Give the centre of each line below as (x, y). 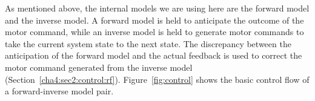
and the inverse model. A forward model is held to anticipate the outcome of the (154, 20)
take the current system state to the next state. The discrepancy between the (148, 43)
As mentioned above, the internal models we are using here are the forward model (157, 8)
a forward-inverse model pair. (59, 91)
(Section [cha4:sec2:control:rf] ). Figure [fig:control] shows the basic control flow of (157, 79)
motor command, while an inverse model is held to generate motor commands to (154, 32)
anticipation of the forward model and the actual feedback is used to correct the (154, 55)
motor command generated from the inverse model (99, 67)
